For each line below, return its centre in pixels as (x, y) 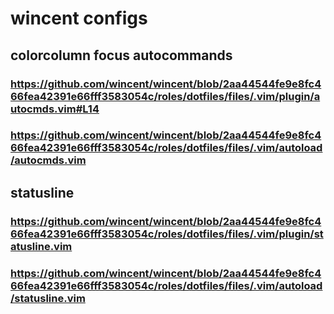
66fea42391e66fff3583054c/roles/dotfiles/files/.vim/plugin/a (165, 96)
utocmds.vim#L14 (55, 109)
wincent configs (79, 18)
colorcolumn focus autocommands (121, 55)
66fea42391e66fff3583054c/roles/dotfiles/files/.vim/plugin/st (167, 234)
